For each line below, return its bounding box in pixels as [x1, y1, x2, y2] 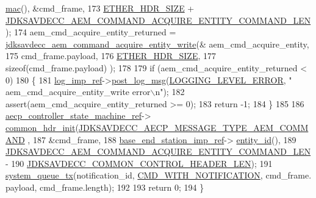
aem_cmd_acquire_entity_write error [5, 85, 151, 98]
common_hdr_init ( [5, 121, 79, 133]
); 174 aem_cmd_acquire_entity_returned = [5, 26, 176, 38]
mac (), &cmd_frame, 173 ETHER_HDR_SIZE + [5, 2, 195, 14]
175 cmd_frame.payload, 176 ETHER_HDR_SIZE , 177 [5, 49, 217, 62]
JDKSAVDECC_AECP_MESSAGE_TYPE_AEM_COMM [78, 121, 309, 133]
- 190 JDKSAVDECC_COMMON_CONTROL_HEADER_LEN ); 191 [5, 157, 273, 169]
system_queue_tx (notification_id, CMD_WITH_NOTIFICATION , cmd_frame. [5, 169, 312, 182]
